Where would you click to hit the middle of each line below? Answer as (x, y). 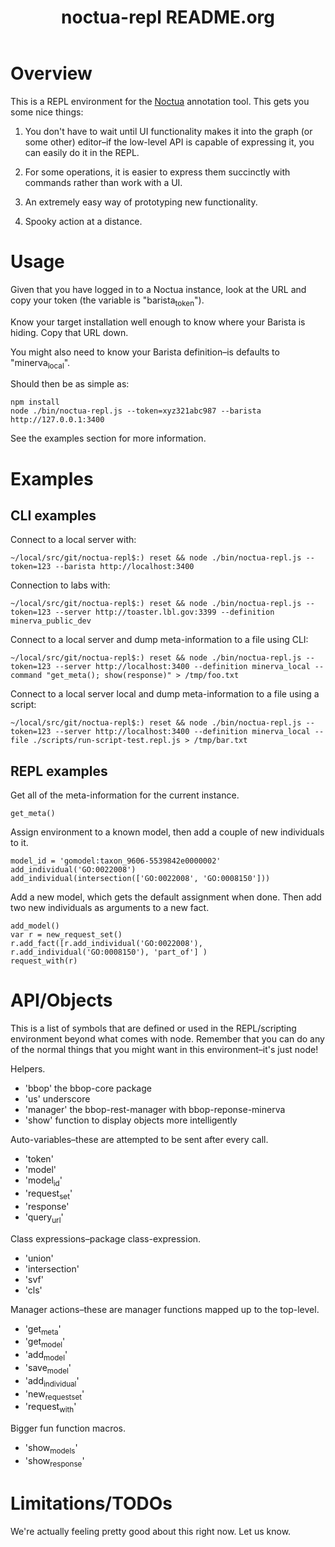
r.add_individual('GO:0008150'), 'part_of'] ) (109, 952)
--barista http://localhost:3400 (124, 567)
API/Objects (61, 1000)
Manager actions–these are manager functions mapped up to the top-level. (165, 1309)
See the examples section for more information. (108, 438)
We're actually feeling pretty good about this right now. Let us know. (151, 1531)
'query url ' (44, 1218)
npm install (35, 402)
